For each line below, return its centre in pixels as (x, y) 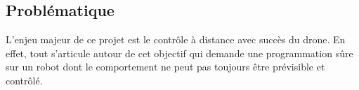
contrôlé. (24, 80)
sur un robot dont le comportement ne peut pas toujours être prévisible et (165, 67)
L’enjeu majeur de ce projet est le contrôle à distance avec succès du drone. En (176, 39)
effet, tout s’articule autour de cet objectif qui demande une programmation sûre (179, 53)
